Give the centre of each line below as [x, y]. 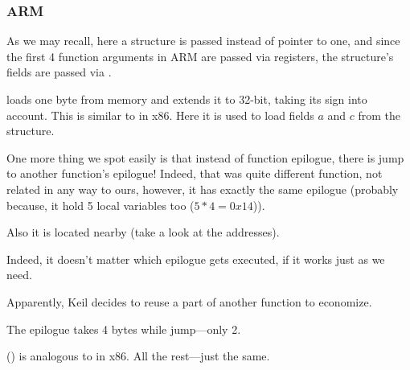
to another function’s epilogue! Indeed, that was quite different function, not [195, 173]
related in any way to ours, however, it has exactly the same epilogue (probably [203, 189]
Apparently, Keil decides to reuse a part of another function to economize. [189, 301]
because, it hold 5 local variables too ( [100, 205]
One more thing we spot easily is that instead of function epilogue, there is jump [205, 157]
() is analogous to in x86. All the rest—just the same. [138, 356]
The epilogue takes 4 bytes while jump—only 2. [124, 329]
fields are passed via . [59, 72]
